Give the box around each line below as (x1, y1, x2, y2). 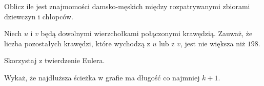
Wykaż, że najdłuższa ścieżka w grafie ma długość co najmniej (4, 72, 200, 82)
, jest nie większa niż (180, 38, 246, 48)
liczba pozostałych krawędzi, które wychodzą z (4, 38, 150, 48)
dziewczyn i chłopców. (4, 11, 73, 21)
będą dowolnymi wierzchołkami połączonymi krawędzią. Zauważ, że (40, 28, 253, 39)
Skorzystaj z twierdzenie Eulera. (4, 55, 105, 66)
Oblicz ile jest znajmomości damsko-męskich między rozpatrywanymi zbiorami (4, 1, 250, 11)
